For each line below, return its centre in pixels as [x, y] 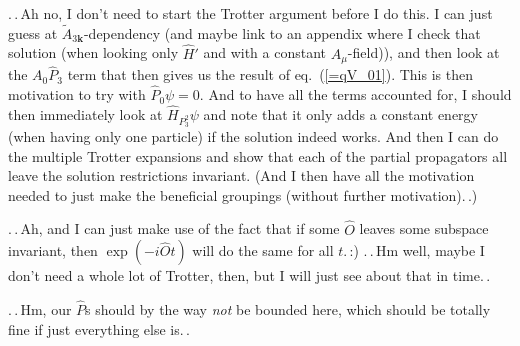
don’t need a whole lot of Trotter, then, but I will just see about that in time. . [249, 275]
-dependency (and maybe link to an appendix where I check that [282, 32]
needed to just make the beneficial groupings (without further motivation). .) [243, 194]
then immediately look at [85, 113]
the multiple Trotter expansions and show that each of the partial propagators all [258, 155]
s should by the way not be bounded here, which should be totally [288, 309]
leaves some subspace [424, 228]
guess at [33, 32]
